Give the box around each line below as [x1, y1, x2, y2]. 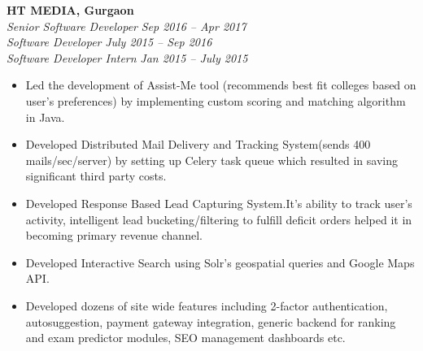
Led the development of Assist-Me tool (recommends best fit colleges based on [25, 76, 416, 93]
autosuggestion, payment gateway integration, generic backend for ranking [25, 313, 396, 330]
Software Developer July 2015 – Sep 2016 [7, 33, 212, 50]
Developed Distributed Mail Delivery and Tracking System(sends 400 [25, 136, 371, 153]
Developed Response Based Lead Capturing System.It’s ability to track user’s [25, 194, 412, 211]
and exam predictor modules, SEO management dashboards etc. [25, 329, 346, 346]
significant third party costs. [25, 167, 167, 184]
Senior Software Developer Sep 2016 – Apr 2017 [7, 17, 246, 34]
